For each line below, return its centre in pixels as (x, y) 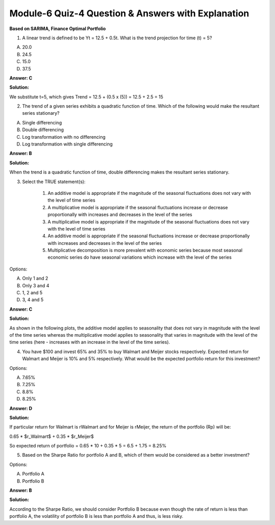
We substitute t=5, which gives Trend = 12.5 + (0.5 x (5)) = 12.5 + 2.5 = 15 (86, 96)
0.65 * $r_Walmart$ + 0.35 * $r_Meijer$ (52, 436)
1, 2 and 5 (32, 293)
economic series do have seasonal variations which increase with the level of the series (140, 257)
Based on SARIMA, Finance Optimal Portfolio (58, 29)
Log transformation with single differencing (67, 144)
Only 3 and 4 (36, 285)
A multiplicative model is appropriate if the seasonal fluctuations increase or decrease (138, 207)
